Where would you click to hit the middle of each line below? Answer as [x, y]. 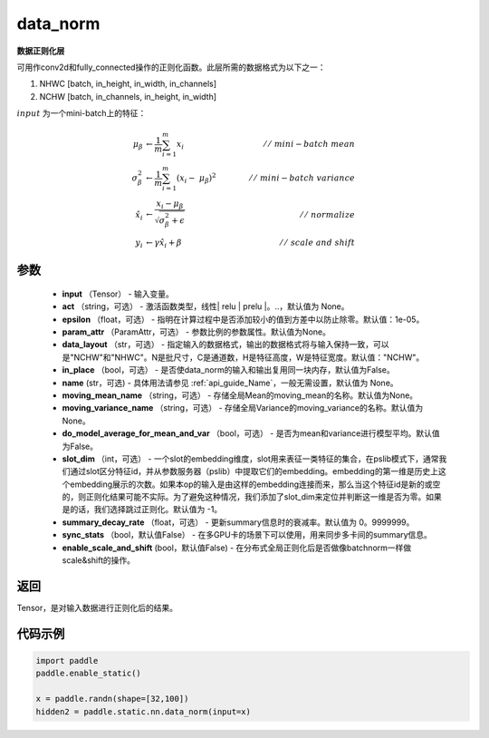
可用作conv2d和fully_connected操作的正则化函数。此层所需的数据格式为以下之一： [171, 67]
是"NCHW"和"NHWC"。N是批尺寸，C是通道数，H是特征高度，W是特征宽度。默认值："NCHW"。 [243, 357]
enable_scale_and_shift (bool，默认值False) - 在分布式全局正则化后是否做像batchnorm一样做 [237, 548]
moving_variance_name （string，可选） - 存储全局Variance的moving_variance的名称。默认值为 [243, 408]
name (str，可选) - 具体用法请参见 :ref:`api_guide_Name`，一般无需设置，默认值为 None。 [230, 383]
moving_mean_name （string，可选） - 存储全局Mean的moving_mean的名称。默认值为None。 [240, 395]
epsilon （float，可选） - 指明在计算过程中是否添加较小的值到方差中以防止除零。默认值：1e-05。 [243, 319]
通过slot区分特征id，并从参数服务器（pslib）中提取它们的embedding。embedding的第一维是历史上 [254, 471]
